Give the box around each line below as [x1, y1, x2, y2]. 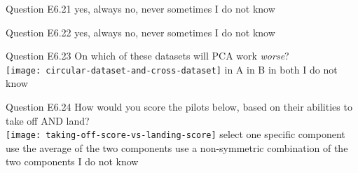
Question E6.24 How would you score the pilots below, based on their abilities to [6, 99, 352, 114]
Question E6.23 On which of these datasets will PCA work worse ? [6, 48, 289, 63]
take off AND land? [6, 113, 90, 127]
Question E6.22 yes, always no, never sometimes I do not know [6, 25, 275, 39]
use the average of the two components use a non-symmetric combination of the [6, 140, 348, 155]
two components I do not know [6, 154, 139, 169]
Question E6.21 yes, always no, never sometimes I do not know [6, 1, 275, 15]
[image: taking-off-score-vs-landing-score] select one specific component [6, 127, 345, 141]
